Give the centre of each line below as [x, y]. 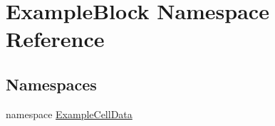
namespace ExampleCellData [69, 114]
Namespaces [51, 84]
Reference [55, 39]
